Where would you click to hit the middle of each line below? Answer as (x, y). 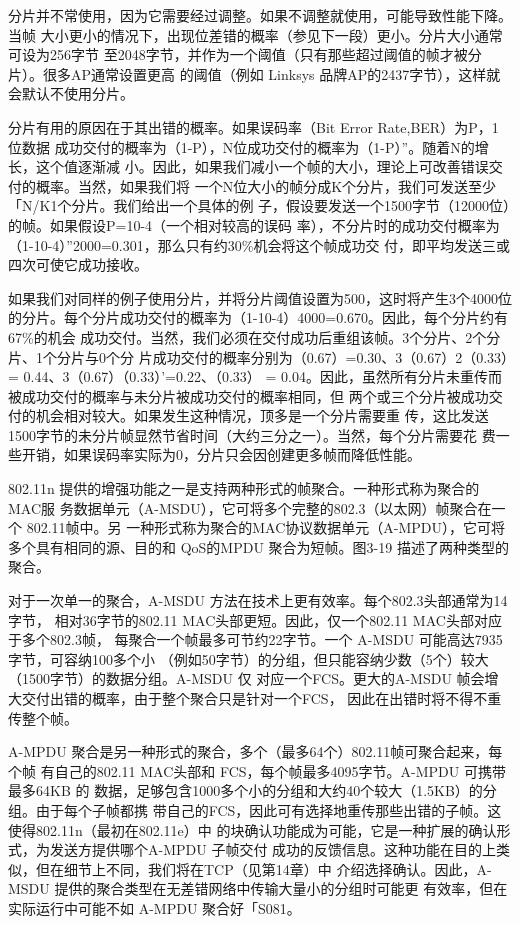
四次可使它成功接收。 (78, 264)
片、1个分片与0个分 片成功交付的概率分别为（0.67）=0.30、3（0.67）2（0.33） (258, 356)
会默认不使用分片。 (71, 93)
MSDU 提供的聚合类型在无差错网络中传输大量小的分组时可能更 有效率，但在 (258, 888)
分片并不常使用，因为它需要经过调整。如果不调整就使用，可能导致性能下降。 (260, 15)
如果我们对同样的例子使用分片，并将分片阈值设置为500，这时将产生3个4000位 (260, 297)
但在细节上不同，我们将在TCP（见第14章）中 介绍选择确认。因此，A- (263, 868)
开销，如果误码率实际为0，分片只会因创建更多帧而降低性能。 (221, 454)
